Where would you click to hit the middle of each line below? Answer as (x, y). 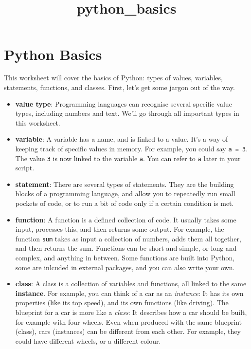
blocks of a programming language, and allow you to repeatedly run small (125, 193)
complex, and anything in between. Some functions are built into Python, (125, 257)
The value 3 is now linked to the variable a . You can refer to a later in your (128, 158)
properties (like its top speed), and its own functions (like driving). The (122, 303)
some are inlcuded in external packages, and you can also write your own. (125, 267)
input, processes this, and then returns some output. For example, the (120, 229)
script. (25, 168)
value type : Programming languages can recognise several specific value (124, 103)
